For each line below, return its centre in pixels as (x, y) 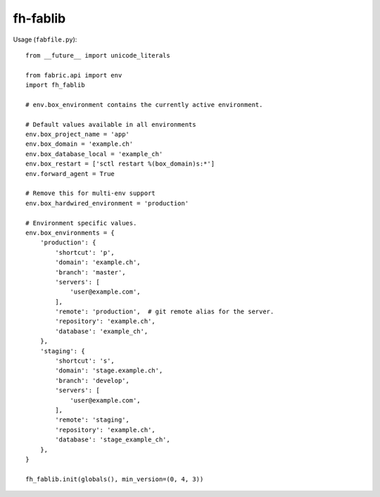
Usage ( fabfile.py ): (45, 39)
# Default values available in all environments (111, 124)
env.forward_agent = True (70, 174)
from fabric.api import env (74, 75)
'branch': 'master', (90, 272)
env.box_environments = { (70, 233)
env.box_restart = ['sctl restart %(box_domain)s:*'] (120, 164)
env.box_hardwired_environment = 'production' (107, 203)
